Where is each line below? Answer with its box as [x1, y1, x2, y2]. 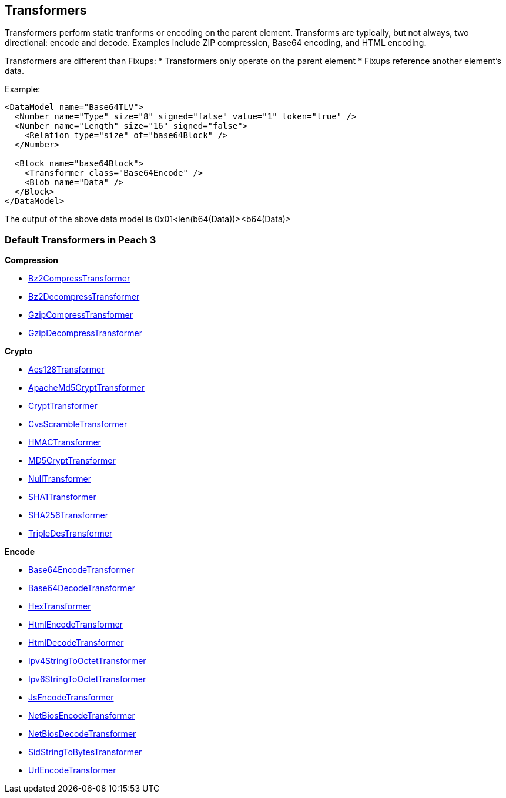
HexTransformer [28, 601, 91, 612]
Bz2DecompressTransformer [28, 291, 140, 302]
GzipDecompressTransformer [28, 328, 142, 338]
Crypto [5, 346, 33, 357]
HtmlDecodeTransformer [28, 638, 124, 648]
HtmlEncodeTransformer [28, 619, 123, 630]
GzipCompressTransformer [28, 310, 133, 320]
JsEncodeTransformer [28, 692, 114, 703]
